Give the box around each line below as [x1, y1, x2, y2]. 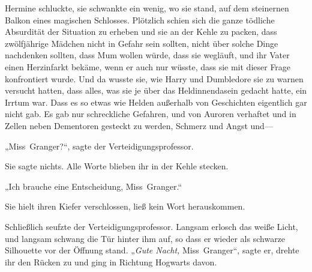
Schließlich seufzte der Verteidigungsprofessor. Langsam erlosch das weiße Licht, [5, 220, 298, 232]
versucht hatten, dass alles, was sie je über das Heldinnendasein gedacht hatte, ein [5, 84, 307, 97]
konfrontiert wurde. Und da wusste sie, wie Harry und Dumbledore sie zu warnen [5, 72, 304, 85]
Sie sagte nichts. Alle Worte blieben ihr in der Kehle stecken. [5, 160, 229, 172]
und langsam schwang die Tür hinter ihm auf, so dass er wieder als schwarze [5, 232, 286, 244]
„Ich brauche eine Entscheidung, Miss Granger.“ [5, 180, 182, 192]
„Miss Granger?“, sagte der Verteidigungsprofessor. [5, 139, 194, 152]
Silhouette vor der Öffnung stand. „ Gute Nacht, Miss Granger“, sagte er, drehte [5, 244, 299, 256]
